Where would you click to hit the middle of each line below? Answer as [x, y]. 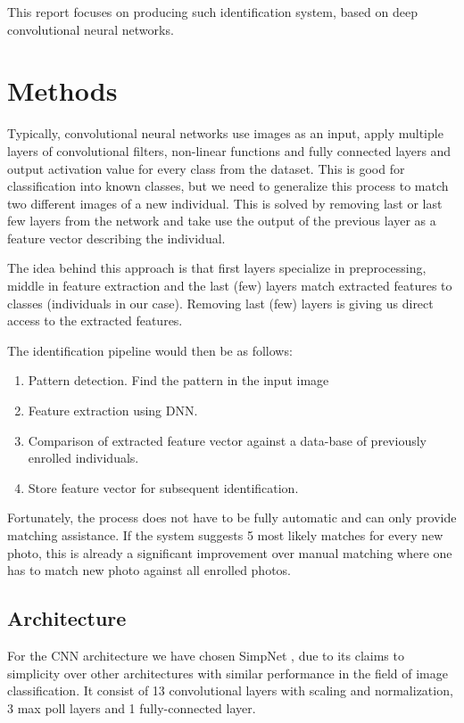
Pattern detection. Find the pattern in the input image [178, 380]
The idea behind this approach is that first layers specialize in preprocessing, [217, 268]
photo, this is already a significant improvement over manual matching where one [230, 552]
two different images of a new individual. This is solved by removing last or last [225, 203]
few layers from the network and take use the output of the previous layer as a [222, 221]
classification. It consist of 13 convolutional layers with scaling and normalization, [230, 690]
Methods [62, 90]
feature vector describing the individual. [116, 238]
